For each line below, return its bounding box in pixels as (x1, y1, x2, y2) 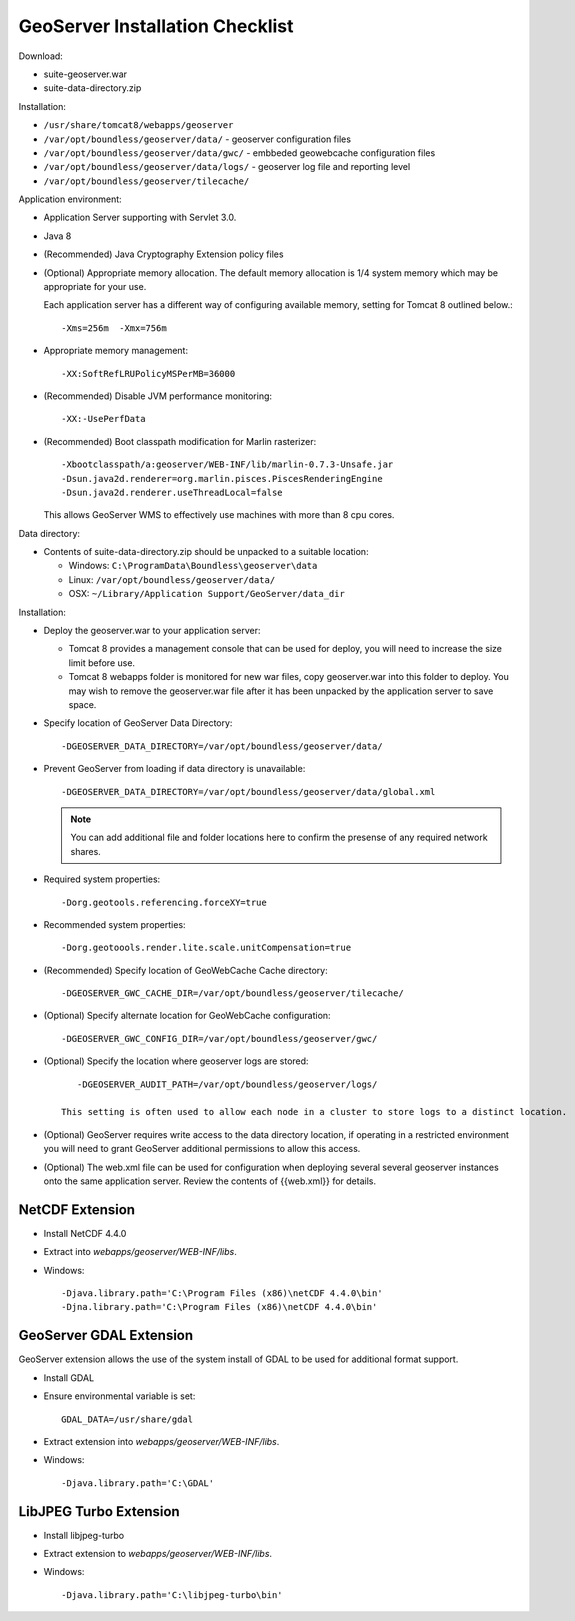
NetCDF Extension (18, 1201, 135, 1218)
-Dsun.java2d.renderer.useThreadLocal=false (61, 486, 284, 498)
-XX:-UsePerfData (61, 413, 146, 425)
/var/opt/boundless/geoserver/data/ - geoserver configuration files (43, 133, 352, 145)
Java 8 (43, 230, 72, 242)
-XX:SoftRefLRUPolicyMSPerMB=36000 (61, 368, 236, 379)
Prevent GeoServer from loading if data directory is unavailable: (43, 763, 306, 775)
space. (68, 699, 97, 710)
